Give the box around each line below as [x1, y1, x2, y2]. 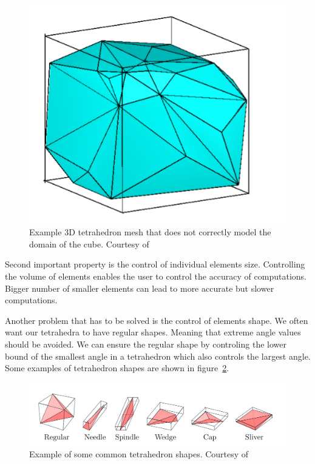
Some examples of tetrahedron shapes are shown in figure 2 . [5, 361, 229, 374]
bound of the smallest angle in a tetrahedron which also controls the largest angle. [5, 349, 311, 362]
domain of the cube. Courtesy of [29, 237, 149, 250]
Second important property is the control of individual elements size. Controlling [5, 258, 305, 271]
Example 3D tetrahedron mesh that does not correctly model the [29, 226, 271, 238]
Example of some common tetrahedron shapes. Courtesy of [29, 448, 249, 460]
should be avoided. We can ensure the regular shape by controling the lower [5, 337, 286, 350]
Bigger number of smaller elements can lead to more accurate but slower [5, 281, 274, 294]
